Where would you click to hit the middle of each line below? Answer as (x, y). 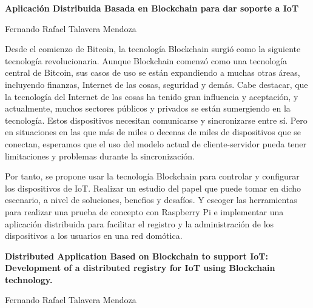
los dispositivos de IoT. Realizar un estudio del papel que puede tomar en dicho (153, 188)
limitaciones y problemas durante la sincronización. (100, 156)
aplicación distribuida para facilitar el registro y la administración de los (140, 223)
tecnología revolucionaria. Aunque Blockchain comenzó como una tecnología (146, 60)
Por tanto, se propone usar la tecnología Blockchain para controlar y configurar (152, 176)
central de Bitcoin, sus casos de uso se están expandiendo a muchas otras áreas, (153, 72)
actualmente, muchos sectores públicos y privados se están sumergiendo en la (148, 108)
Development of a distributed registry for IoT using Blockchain (140, 268)
